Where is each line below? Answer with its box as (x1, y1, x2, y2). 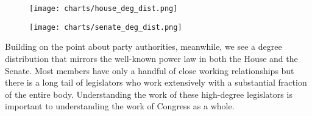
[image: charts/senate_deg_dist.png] (29, 22, 182, 32)
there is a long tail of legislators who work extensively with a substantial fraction (5, 76, 307, 89)
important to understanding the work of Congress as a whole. (5, 100, 235, 112)
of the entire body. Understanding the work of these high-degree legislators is (5, 87, 292, 100)
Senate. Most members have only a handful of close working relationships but (5, 64, 294, 77)
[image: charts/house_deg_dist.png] (29, 4, 178, 13)
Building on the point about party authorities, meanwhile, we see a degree (5, 40, 282, 53)
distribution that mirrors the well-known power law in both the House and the (5, 52, 298, 64)
